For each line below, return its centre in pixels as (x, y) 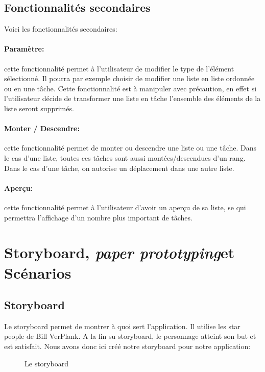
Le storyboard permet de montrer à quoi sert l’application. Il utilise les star (122, 326)
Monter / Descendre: (42, 128)
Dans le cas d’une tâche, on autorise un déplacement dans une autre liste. (119, 168)
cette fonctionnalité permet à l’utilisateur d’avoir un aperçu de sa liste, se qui (125, 207)
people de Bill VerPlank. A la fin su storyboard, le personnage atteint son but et (130, 336)
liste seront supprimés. (39, 108)
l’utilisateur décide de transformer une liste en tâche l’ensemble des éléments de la (132, 98)
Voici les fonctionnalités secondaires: (61, 29)
